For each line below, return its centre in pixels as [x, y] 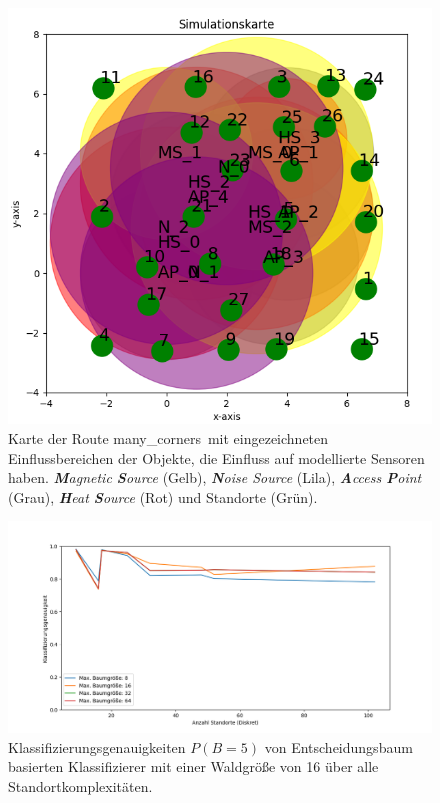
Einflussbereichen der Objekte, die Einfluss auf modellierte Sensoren [216, 457]
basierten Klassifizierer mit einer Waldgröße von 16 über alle [193, 766]
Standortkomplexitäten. [80, 785]
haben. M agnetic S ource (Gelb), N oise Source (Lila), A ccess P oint [215, 477]
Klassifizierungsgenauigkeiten [97, 746]
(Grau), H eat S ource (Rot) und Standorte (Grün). [163, 496]
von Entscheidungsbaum [338, 746]
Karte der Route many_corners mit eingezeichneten [168, 438]
